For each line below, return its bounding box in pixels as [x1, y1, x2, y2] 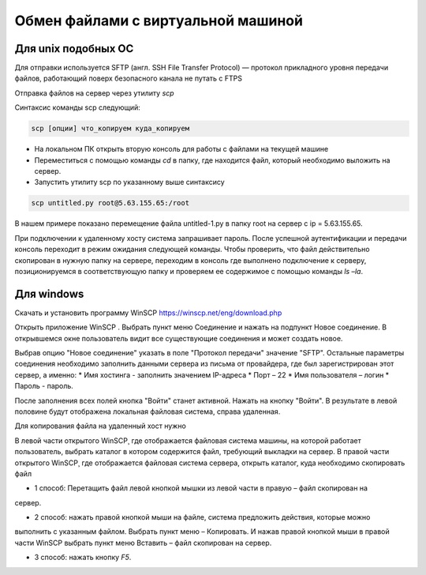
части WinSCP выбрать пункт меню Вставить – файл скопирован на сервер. [14, 538, 272, 547]
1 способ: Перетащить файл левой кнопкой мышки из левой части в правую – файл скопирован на [34, 483, 368, 493]
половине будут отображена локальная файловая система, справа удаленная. [14, 407, 281, 416]
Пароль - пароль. [14, 381, 74, 391]
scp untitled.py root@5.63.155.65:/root [31, 198, 189, 208]
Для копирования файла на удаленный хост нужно [14, 421, 187, 430]
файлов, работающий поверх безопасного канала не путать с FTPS [14, 73, 243, 83]
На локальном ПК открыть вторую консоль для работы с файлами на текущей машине [34, 145, 329, 154]
